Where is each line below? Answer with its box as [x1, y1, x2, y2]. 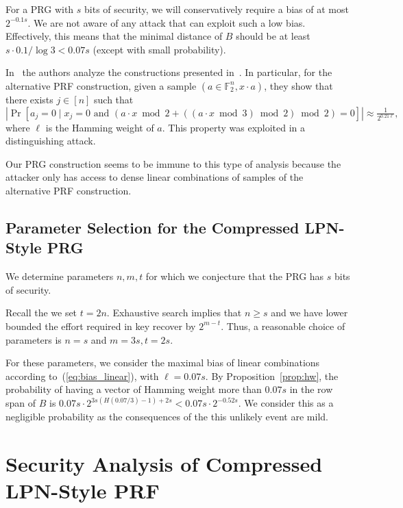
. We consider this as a [238, 396, 334, 410]
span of [5, 396, 36, 410]
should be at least [236, 29, 310, 43]
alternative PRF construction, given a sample [5, 78, 197, 92]
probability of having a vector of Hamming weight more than [5, 382, 262, 396]
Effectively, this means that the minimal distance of [5, 29, 223, 43]
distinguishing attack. [5, 134, 96, 148]
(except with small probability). [93, 42, 226, 56]
